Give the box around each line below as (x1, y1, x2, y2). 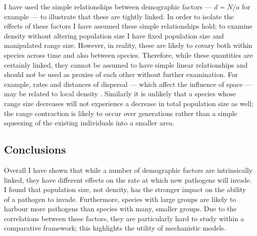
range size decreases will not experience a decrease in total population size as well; (4, 98, 254, 108)
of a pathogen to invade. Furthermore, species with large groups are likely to (4, 194, 236, 204)
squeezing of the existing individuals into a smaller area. (4, 118, 174, 128)
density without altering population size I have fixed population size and (4, 30, 224, 40)
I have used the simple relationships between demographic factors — (4, 1, 212, 11)
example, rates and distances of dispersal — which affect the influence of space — (4, 79, 252, 89)
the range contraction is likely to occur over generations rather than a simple (4, 108, 238, 118)
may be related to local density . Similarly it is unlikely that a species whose (4, 88, 236, 99)
